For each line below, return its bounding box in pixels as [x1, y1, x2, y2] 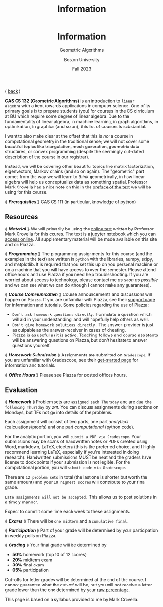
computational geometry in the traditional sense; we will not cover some [5, 138, 150, 144]
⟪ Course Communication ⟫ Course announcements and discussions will [5, 292, 152, 297]
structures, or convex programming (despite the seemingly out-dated [5, 148, 144, 154]
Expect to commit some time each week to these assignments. [5, 508, 130, 514]
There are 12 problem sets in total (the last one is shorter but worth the [5, 474, 147, 480]
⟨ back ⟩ [5, 88, 21, 94]
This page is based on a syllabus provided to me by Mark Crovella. [5, 596, 139, 602]
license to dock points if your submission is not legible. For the [5, 459, 130, 465]
